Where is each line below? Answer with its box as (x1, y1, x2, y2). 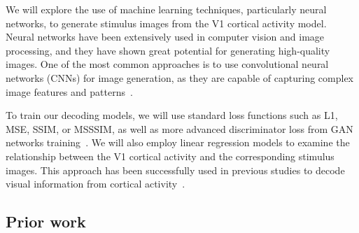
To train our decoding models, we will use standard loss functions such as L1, (6, 108, 338, 122)
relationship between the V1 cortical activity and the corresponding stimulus (6, 148, 335, 163)
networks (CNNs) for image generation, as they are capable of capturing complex (6, 70, 354, 85)
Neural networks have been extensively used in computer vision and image (6, 29, 325, 44)
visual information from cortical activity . (6, 176, 185, 191)
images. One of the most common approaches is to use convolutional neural (6, 57, 329, 71)
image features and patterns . (6, 84, 133, 99)
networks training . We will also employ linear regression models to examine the (6, 135, 350, 150)
